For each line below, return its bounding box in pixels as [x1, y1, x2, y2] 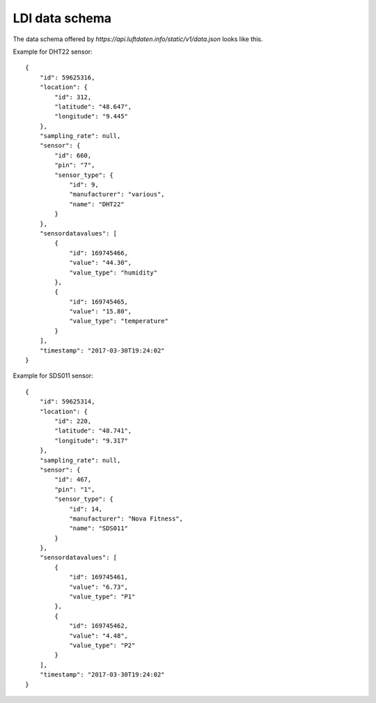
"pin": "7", [54, 161, 95, 169]
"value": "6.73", [69, 582, 129, 591]
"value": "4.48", [69, 631, 129, 640]
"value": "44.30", [69, 258, 132, 267]
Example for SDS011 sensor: [13, 371, 93, 380]
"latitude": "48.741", [54, 427, 132, 435]
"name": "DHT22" [69, 200, 125, 208]
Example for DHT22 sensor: [13, 47, 93, 56]
